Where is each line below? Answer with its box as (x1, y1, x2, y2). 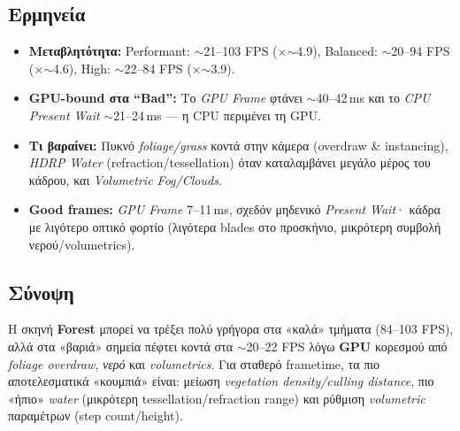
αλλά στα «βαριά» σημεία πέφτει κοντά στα (8, 336, 234, 355)
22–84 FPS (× (124, 58, 202, 77)
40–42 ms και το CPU (316, 89, 431, 107)
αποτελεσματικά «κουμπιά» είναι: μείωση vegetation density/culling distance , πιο (8, 372, 434, 390)
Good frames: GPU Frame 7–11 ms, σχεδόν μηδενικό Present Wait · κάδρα (28, 200, 441, 219)
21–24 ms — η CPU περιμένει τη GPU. (113, 105, 321, 124)
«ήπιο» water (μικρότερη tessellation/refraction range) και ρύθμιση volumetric (8, 389, 425, 407)
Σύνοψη (8, 278, 74, 305)
